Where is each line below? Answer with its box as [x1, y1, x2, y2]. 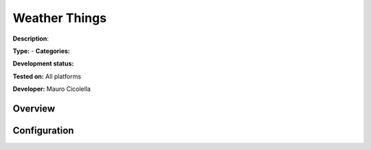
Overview [12, 103, 56, 114]
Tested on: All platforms [12, 72, 82, 81]
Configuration [12, 125, 74, 136]
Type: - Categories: [12, 47, 70, 55]
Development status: [12, 59, 74, 68]
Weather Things [12, 10, 106, 25]
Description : [12, 34, 49, 43]
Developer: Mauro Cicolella [12, 85, 91, 93]
